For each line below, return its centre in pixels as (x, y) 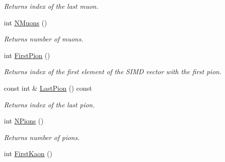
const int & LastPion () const (48, 88)
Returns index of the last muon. (51, 6)
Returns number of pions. (42, 137)
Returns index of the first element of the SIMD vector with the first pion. (113, 71)
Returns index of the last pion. (49, 104)
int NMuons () (26, 22)
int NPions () (24, 121)
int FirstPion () (27, 55)
